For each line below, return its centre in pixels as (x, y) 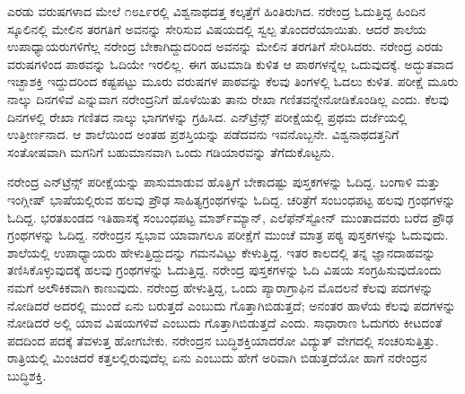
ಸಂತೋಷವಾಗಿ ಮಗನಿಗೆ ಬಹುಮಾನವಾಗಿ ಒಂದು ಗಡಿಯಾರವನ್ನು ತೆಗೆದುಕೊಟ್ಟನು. (171, 151)
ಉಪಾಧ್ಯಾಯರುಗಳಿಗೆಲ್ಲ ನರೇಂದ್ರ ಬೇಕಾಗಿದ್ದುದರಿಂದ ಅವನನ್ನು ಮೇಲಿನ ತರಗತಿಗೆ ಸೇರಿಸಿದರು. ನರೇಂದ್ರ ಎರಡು (225, 46)
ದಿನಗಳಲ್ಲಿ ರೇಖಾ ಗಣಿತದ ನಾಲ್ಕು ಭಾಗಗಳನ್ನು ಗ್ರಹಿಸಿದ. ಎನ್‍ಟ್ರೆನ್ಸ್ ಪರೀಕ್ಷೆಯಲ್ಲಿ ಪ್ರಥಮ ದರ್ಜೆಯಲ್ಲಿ (207, 116)
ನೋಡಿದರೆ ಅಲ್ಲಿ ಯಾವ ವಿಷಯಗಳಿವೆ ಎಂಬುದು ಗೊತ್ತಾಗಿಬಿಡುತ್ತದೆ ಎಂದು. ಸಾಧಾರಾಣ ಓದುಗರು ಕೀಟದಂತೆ (225, 323)
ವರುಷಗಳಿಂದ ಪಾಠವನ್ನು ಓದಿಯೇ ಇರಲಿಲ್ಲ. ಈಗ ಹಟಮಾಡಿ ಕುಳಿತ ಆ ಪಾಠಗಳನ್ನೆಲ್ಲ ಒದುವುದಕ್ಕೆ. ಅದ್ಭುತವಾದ (231, 63)
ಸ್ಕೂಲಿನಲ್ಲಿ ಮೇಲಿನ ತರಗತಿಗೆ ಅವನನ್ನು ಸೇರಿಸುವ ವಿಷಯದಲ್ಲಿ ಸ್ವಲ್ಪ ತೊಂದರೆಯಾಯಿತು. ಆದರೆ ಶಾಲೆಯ (217, 28)
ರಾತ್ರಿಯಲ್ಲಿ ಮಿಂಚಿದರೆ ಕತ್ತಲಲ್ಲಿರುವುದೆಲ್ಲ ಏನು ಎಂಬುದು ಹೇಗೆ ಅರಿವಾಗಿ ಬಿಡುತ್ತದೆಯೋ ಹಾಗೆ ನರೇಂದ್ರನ (217, 358)
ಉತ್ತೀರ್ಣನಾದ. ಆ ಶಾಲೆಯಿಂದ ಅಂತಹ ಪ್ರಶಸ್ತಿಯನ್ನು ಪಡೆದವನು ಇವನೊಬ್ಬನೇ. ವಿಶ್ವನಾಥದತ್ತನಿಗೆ (203, 134)
